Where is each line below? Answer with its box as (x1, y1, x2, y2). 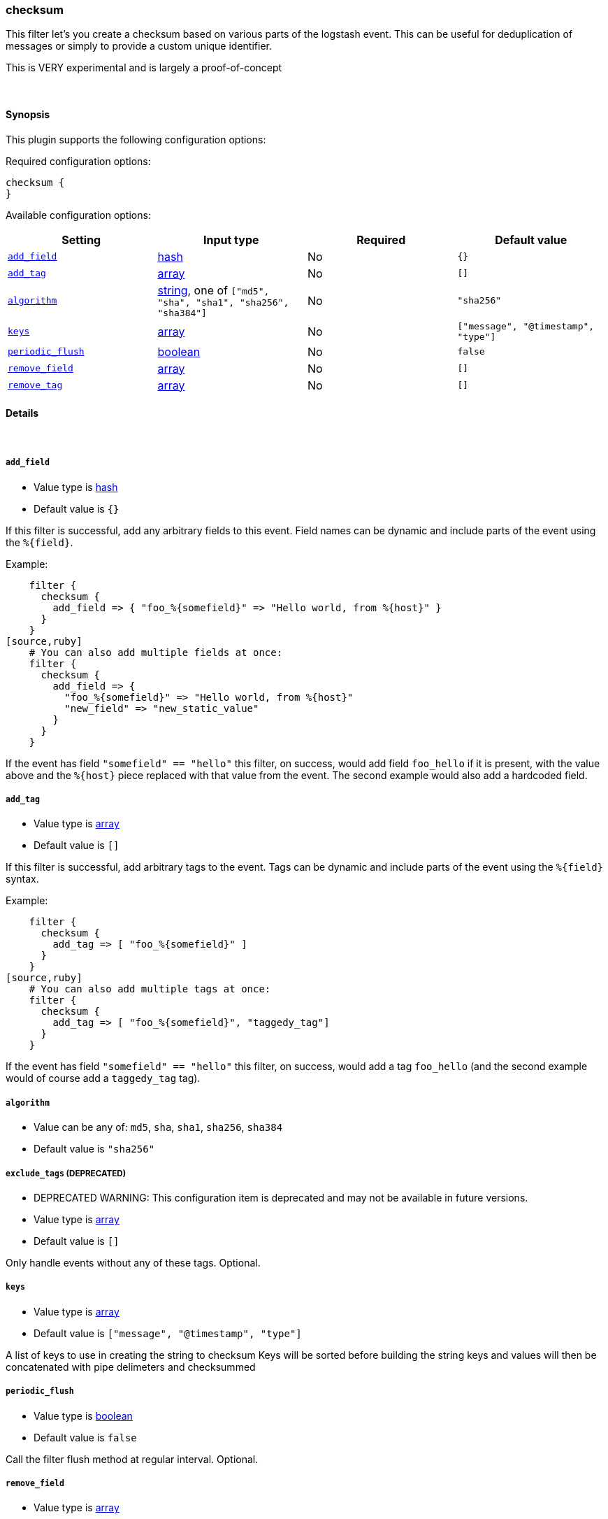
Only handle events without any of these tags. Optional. (6, 1256, 261, 1269)
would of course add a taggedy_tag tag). (6, 1072, 201, 1085)
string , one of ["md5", (157, 283, 270, 297)
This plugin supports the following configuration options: (6, 133, 266, 145)
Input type (203, 232, 259, 247)
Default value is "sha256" (34, 1143, 155, 1155)
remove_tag (8, 380, 63, 391)
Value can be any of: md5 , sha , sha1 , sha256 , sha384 (34, 1121, 283, 1134)
